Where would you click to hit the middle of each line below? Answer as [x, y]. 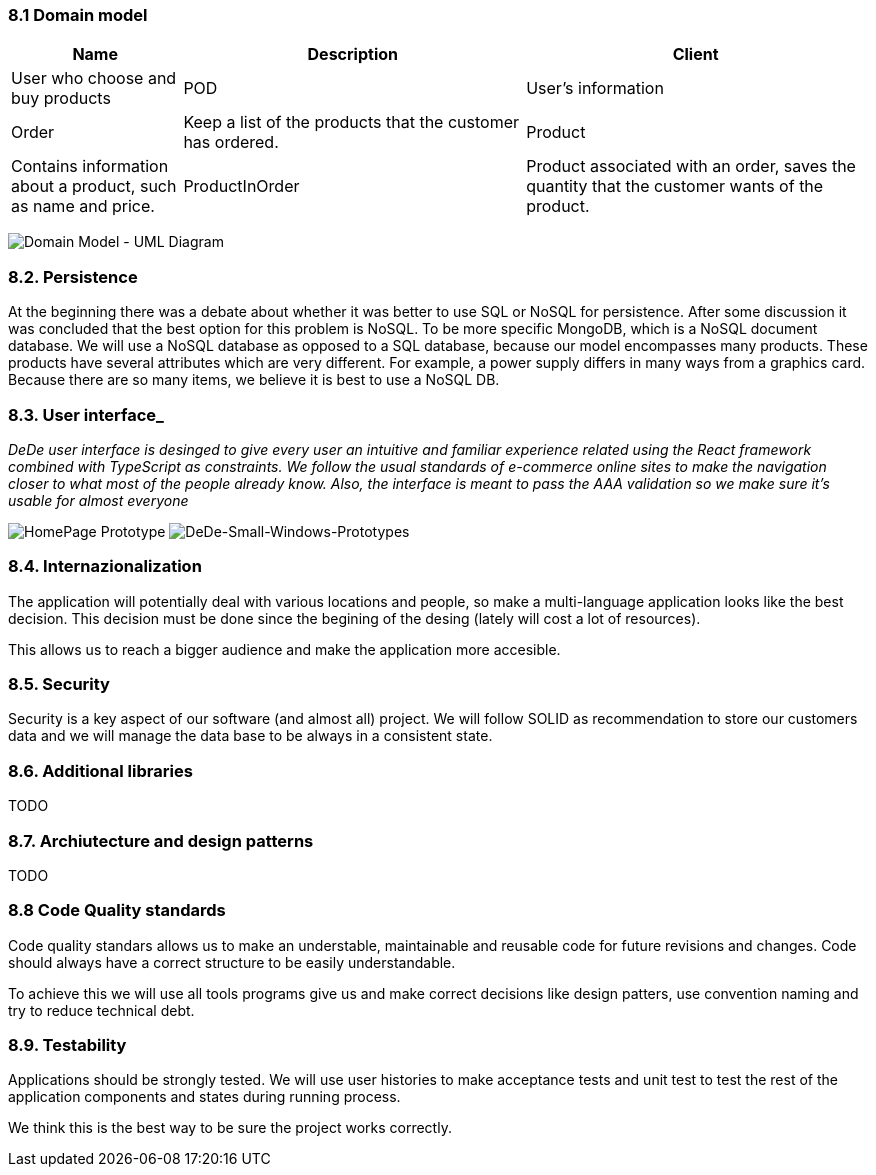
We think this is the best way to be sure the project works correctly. [230, 1128]
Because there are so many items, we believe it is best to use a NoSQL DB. [254, 380]
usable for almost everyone [98, 500]
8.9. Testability [67, 1045]
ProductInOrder [241, 186]
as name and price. [83, 206]
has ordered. [231, 142]
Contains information [90, 166]
